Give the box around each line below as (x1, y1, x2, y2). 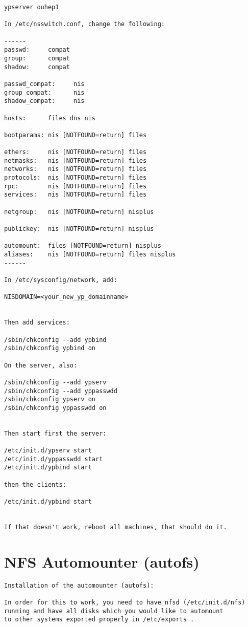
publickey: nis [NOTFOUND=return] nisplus (4, 225, 154, 233)
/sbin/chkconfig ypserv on (4, 396, 95, 403)
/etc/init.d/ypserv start (4, 447, 92, 455)
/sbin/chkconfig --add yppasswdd (4, 387, 117, 395)
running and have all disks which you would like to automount (4, 607, 224, 615)
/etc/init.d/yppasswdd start (4, 455, 103, 463)
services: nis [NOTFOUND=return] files (4, 191, 147, 199)
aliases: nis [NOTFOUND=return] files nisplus (4, 251, 176, 258)
